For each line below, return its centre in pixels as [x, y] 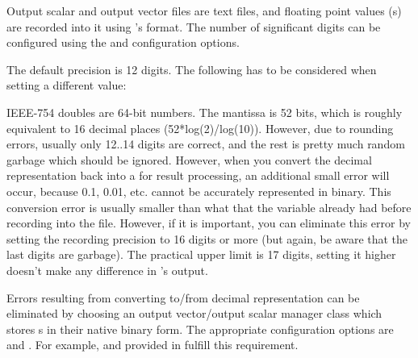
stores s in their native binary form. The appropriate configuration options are [200, 329]
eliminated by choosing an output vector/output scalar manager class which [194, 313]
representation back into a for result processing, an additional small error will [198, 175]
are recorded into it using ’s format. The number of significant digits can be [194, 26]
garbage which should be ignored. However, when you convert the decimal [189, 159]
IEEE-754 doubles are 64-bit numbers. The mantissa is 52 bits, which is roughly [205, 112]
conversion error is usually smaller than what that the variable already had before [209, 207]
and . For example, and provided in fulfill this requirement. [153, 345]
